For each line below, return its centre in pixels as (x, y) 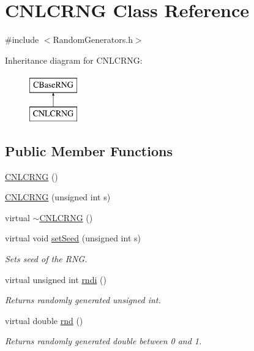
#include (22, 40)
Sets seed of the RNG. (46, 259)
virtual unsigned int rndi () (56, 279)
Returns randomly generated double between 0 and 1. (103, 341)
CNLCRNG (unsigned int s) (58, 197)
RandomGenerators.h (93, 40)
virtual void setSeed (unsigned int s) (73, 238)
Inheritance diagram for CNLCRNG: (74, 60)
